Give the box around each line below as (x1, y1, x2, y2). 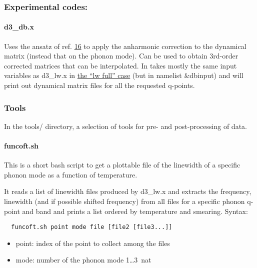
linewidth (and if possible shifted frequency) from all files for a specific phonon (4, 196, 245, 206)
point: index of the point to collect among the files (15, 237, 170, 248)
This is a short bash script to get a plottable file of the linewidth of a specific (4, 159, 240, 170)
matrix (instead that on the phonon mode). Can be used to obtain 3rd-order (4, 50, 238, 61)
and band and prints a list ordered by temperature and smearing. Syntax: (22, 205, 248, 216)
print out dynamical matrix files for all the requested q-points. (4, 80, 195, 90)
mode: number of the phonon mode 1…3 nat (15, 254, 151, 265)
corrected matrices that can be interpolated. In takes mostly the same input (4, 60, 237, 70)
